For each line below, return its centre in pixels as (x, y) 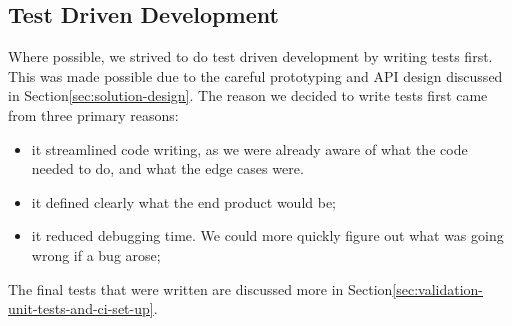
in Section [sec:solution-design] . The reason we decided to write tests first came (248, 95)
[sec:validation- (438, 288)
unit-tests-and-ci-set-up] (81, 308)
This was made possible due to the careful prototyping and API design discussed (255, 75)
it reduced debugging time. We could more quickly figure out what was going (267, 235)
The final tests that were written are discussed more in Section (200, 288)
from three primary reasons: (93, 114)
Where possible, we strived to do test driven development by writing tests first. (250, 56)
